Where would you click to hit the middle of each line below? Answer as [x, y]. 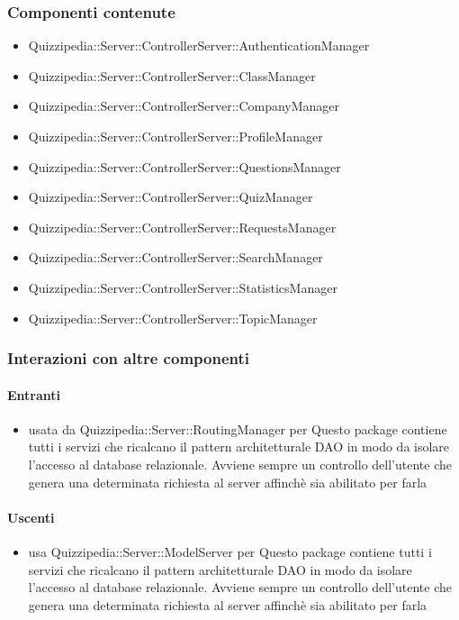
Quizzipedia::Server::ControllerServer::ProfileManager [175, 136]
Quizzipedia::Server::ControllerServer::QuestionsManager [184, 166]
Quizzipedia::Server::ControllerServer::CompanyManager [184, 106]
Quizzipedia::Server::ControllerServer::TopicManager [173, 318]
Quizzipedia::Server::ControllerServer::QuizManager [171, 197]
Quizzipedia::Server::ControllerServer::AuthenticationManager [199, 46]
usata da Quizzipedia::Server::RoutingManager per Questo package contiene [238, 429]
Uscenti [31, 517]
